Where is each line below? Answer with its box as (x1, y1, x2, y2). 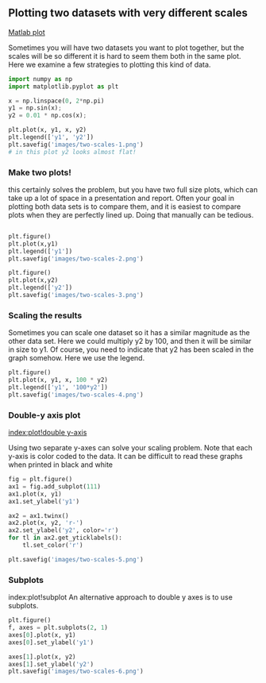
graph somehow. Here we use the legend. (8, 353, 145, 363)
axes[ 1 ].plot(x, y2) (8, 653, 77, 661)
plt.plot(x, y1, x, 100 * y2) (8, 376, 109, 384)
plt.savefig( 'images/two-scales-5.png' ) (8, 555, 145, 563)
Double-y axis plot (8, 409, 81, 420)
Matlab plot (8, 27, 45, 37)
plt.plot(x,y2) (8, 276, 59, 284)
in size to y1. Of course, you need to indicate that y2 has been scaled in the (8, 345, 254, 354)
